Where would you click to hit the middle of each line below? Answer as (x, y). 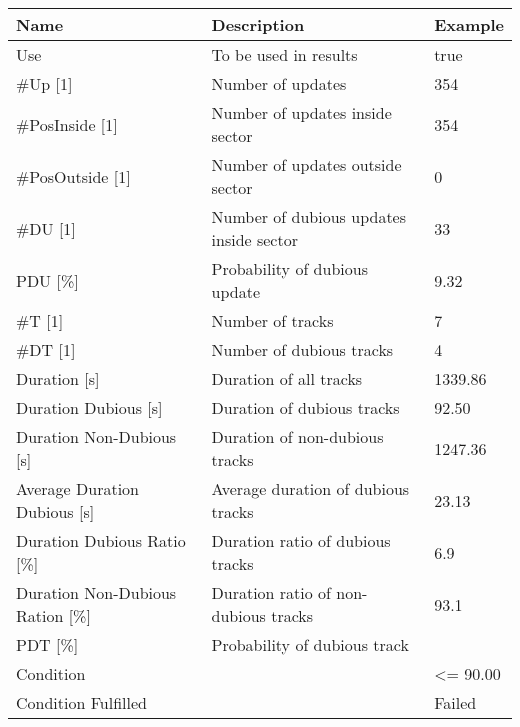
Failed (455, 702)
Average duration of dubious (310, 488)
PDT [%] (47, 644)
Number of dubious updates (309, 216)
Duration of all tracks (287, 378)
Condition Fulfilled (81, 702)
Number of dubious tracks (302, 349)
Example (469, 24)
